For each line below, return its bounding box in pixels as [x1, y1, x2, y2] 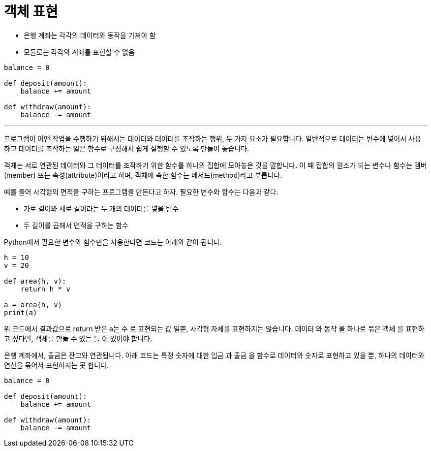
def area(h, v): [4, 277, 66, 285]
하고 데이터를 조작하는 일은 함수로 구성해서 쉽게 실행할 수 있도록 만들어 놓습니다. [4, 144, 249, 153]
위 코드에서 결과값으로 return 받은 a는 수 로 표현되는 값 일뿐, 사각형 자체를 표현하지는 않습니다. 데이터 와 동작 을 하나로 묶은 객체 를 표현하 [4, 324, 425, 333]
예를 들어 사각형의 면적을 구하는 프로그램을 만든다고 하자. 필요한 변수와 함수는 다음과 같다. [4, 187, 278, 196]
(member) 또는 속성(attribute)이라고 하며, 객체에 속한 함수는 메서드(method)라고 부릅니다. [4, 170, 282, 179]
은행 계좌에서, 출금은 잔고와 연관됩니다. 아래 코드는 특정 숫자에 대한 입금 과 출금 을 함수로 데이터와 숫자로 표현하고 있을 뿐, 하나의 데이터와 [4, 351, 425, 359]
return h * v [20, 285, 70, 293]
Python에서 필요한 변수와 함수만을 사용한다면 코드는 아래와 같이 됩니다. [4, 237, 222, 246]
